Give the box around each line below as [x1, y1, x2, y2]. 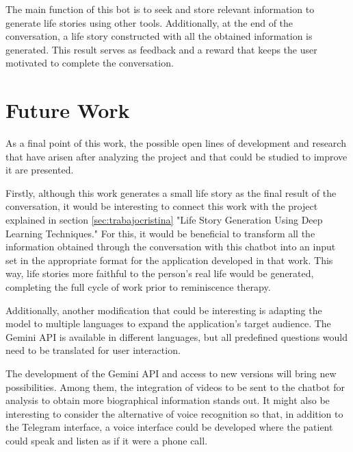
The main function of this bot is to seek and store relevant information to [5, 2, 315, 16]
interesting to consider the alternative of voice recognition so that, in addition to [5, 406, 343, 420]
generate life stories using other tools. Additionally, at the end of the [5, 15, 293, 29]
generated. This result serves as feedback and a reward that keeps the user [5, 42, 317, 56]
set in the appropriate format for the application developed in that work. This [5, 252, 333, 267]
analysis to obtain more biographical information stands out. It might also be [5, 393, 330, 407]
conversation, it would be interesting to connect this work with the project [5, 199, 318, 213]
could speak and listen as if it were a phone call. [5, 433, 208, 447]
